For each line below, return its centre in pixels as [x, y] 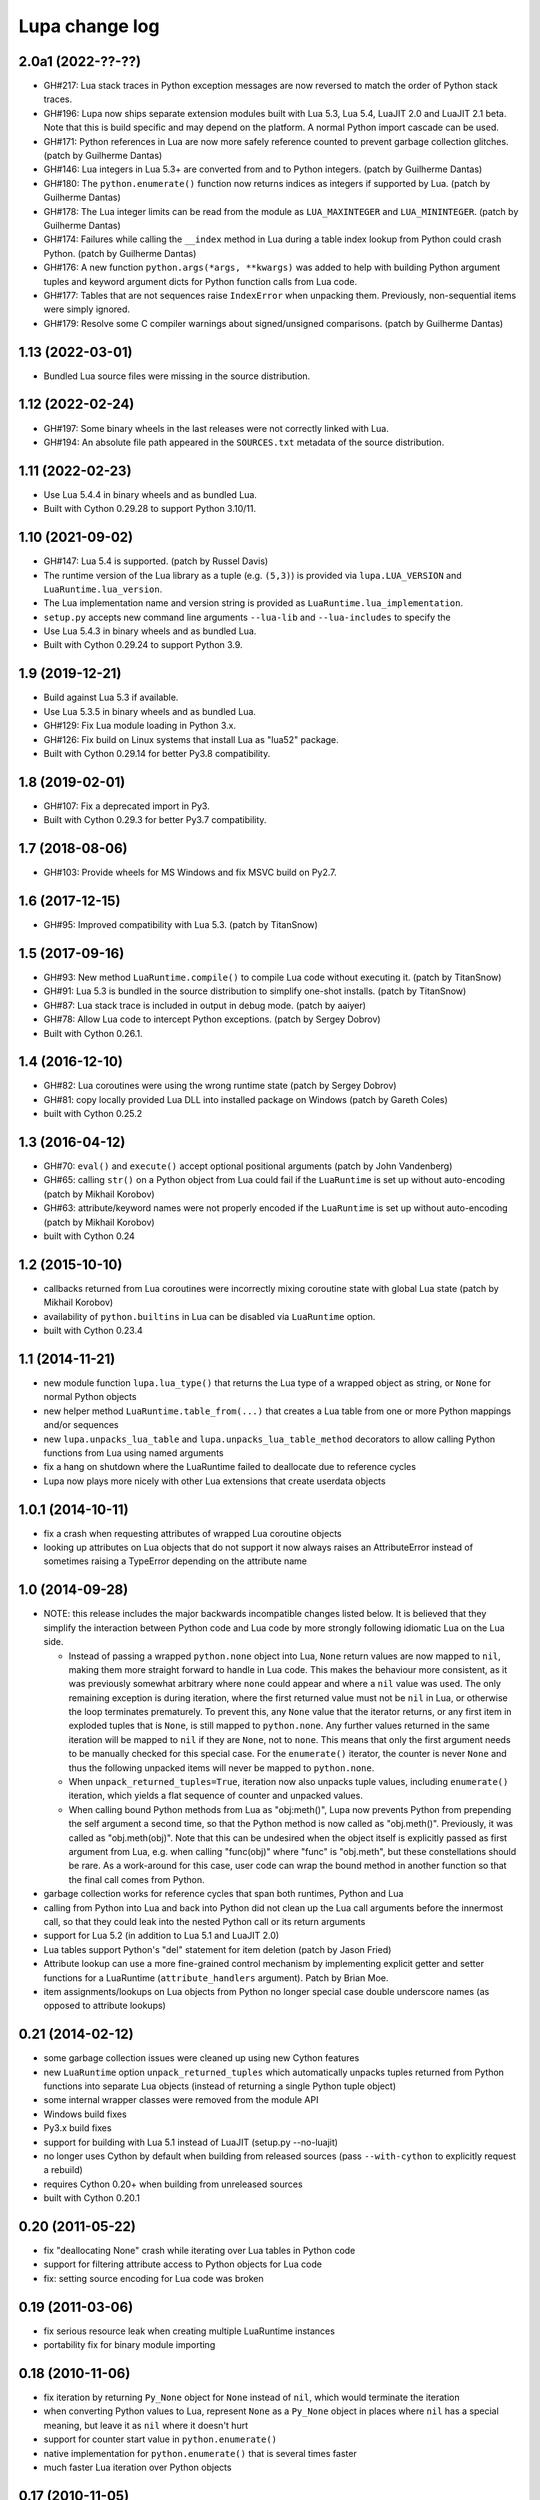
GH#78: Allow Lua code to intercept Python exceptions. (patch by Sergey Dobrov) [212, 1019]
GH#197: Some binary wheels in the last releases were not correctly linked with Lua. [216, 428]
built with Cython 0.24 [89, 1236]
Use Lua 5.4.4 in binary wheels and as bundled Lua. [150, 494]
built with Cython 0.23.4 [93, 1331]
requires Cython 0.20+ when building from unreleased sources [173, 2184]
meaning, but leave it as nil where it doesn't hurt [146, 2425]
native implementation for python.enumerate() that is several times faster [200, 2453]
